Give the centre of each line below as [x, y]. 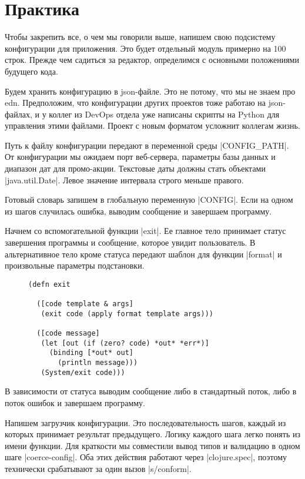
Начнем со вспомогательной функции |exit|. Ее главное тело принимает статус [145, 231]
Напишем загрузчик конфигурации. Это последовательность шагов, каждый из [145, 422]
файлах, [19, 114]
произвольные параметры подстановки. [75, 265]
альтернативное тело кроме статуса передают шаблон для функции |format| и [143, 254]
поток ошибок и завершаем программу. [75, 402]
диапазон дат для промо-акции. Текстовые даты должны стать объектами [135, 168]
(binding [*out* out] [91, 353]
